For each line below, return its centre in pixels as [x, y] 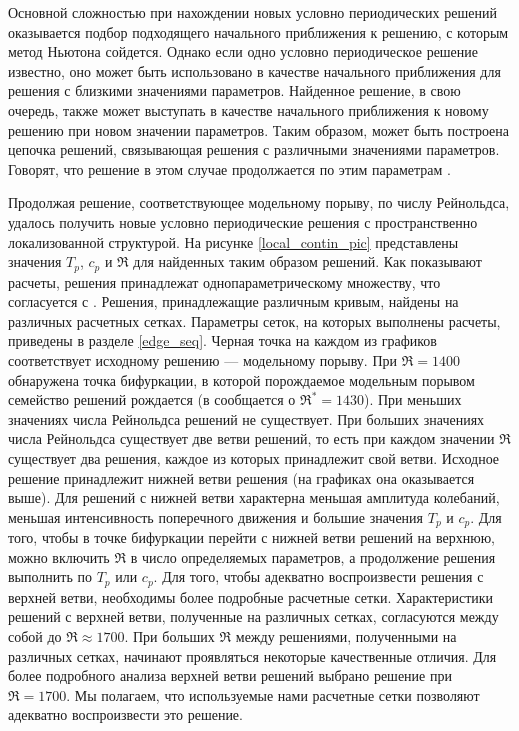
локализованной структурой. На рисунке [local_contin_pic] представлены [233, 241]
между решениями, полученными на [346, 635]
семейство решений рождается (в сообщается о [152, 399]
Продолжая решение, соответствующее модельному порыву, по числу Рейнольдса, [259, 202]
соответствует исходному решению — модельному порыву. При [202, 359]
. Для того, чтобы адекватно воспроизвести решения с [318, 576]
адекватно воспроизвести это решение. [125, 714]
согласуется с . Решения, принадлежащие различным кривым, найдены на [233, 301]
